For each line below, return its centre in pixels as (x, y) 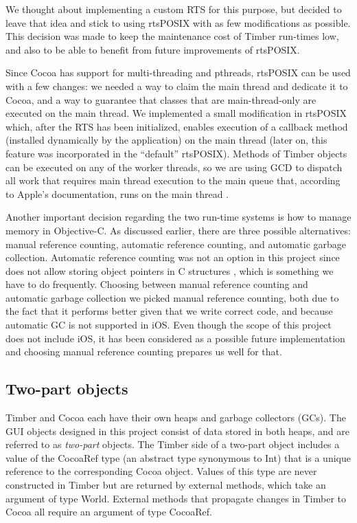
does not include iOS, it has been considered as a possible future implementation (175, 338)
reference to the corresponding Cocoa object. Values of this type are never (161, 471)
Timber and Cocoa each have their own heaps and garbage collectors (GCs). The (176, 418)
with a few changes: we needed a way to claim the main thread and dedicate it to (177, 86)
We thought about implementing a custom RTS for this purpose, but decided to (174, 9)
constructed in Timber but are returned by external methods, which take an (166, 485)
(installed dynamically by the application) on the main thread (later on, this (166, 140)
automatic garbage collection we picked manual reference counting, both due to (172, 297)
